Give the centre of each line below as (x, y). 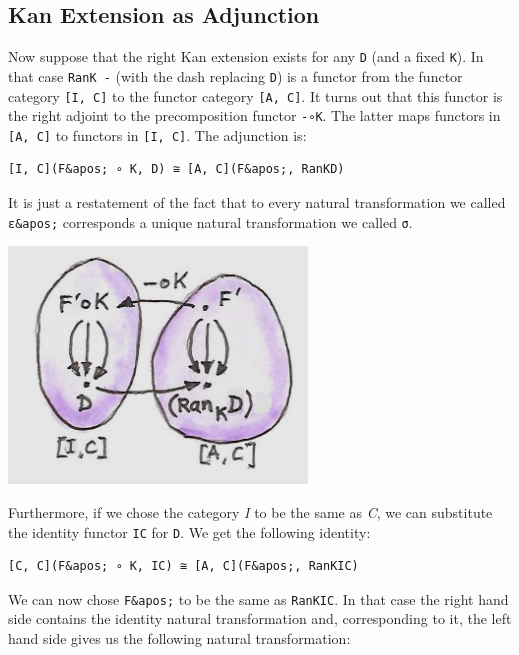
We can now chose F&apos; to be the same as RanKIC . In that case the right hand (258, 598)
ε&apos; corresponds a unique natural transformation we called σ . (210, 221)
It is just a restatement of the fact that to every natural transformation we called (257, 202)
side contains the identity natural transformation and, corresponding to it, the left (260, 618)
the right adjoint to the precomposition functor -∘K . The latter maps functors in (254, 115)
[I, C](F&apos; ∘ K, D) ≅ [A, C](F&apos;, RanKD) (176, 169)
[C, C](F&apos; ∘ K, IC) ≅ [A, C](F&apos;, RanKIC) (183, 566)
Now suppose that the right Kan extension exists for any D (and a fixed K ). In (246, 56)
